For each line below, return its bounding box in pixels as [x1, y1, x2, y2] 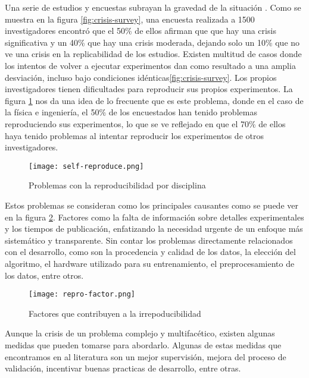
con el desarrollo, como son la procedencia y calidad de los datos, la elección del [5, 245, 296, 258]
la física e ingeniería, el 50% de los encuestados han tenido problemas [5, 106, 257, 118]
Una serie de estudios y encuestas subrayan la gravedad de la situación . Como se [5, 1, 301, 13]
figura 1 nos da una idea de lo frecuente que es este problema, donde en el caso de [5, 94, 304, 106]
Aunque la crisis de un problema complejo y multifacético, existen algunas [5, 327, 275, 339]
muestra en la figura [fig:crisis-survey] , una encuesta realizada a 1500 [5, 12, 255, 25]
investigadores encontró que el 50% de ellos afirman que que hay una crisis [5, 24, 276, 37]
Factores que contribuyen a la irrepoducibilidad [29, 307, 201, 319]
